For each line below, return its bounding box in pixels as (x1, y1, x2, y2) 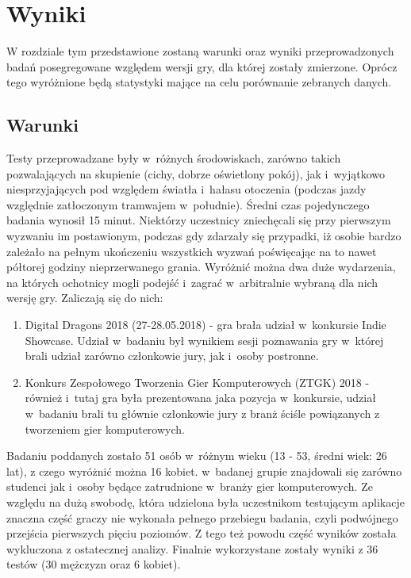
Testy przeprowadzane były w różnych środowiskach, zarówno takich (6, 150, 341, 167)
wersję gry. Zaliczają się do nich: (6, 289, 163, 306)
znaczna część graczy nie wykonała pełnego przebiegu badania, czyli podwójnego (6, 509, 398, 526)
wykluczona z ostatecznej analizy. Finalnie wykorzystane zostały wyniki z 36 (6, 540, 378, 557)
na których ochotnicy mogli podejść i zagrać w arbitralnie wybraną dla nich (6, 274, 378, 290)
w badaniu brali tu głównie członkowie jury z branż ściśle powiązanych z (25, 405, 380, 422)
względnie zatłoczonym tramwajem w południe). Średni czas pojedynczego (6, 196, 370, 212)
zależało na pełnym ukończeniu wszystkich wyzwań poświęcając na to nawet (6, 243, 377, 259)
